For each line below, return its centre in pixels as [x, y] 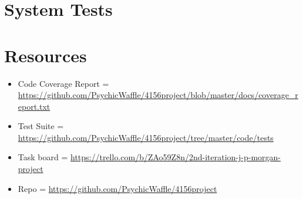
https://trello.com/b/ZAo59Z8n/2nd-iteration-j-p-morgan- [175, 157]
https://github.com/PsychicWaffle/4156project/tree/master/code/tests [146, 137]
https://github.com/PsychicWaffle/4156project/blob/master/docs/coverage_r [158, 95]
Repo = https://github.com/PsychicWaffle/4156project [117, 188]
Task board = [43, 157]
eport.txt [34, 106]
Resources [46, 55]
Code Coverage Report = [63, 83]
